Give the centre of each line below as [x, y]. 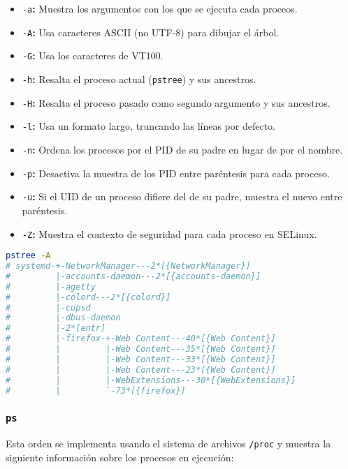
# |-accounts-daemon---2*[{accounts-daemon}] [133, 276]
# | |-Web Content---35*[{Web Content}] [141, 349]
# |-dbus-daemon [63, 318]
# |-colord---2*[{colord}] [88, 297]
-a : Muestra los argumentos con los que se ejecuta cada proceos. [160, 8]
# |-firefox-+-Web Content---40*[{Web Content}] [141, 339]
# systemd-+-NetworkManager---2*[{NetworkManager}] [128, 266]
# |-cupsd [48, 307]
